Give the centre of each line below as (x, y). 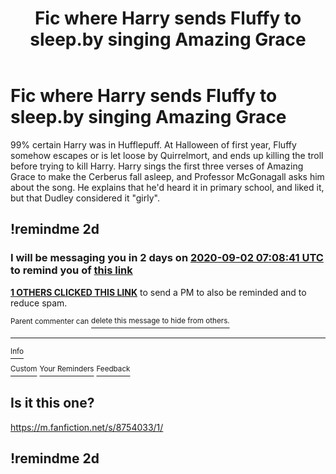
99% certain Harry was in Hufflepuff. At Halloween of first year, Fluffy (153, 144)
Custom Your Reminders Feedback (70, 369)
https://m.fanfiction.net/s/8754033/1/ (87, 427)
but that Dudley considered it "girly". (85, 198)
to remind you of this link (71, 270)
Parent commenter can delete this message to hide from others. (120, 321)
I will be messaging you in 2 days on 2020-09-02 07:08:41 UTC (167, 258)
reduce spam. (39, 303)
